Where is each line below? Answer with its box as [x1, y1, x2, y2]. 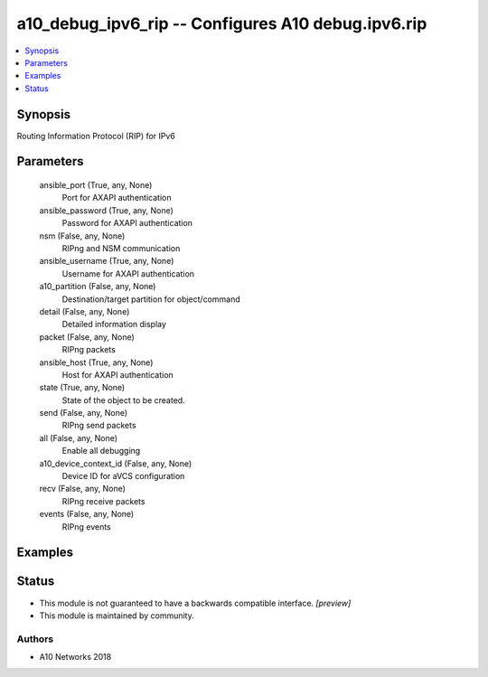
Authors [16, 633, 54, 645]
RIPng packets [61, 344, 117, 355]
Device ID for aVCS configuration [61, 471, 185, 482]
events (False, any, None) [39, 509, 135, 520]
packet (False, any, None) [39, 331, 135, 343]
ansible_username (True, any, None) [39, 256, 174, 267]
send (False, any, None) [39, 408, 128, 418]
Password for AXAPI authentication [61, 218, 193, 229]
